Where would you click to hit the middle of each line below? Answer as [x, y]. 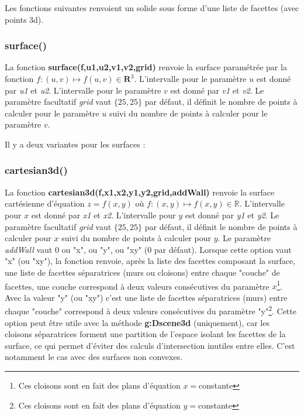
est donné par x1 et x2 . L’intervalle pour [103, 215]
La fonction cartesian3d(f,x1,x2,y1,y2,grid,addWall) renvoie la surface [140, 192]
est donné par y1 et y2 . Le [232, 215]
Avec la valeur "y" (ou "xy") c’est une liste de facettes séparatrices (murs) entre [146, 297]
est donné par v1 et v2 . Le [217, 90]
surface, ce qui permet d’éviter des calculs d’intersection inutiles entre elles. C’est [150, 345]
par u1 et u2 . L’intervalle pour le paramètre [83, 90]
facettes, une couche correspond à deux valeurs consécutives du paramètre [137, 286]
